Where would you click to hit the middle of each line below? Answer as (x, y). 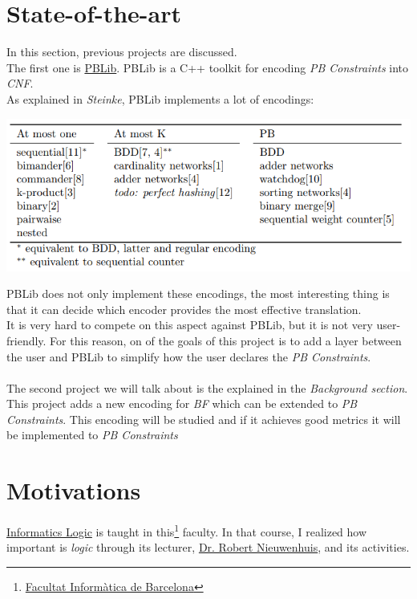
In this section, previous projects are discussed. (122, 52)
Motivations (74, 490)
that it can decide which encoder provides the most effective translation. (184, 309)
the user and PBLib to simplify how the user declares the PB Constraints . (189, 356)
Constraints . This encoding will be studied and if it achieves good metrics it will (204, 419)
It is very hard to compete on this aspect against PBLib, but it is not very (190, 325)
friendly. (26, 340)
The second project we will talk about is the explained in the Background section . (207, 387)
